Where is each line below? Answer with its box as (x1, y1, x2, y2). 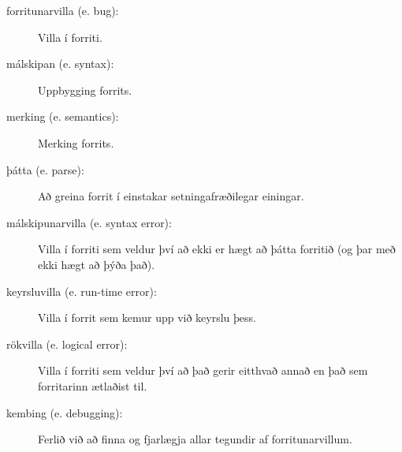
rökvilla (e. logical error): (6, 335, 128, 352)
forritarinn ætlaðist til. (38, 377, 147, 394)
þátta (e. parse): (6, 161, 84, 177)
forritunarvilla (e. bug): (6, 2, 119, 18)
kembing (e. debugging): (6, 404, 123, 420)
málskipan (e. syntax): (6, 55, 114, 72)
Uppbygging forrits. (38, 81, 132, 98)
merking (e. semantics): (6, 108, 119, 125)
